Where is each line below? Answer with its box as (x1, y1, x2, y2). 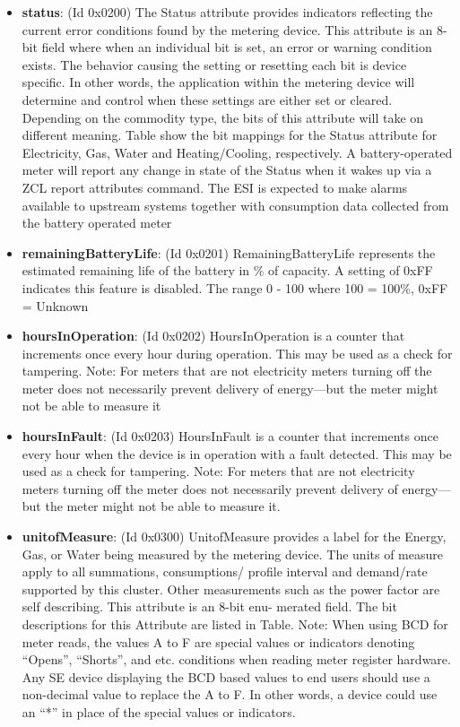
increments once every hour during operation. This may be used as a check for (22, 343, 453, 362)
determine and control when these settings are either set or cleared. (22, 90, 393, 108)
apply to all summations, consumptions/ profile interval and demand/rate (22, 562, 428, 581)
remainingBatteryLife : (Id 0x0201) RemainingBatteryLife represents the (22, 243, 436, 262)
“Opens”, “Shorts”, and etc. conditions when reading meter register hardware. (22, 650, 451, 669)
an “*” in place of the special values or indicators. (22, 702, 296, 721)
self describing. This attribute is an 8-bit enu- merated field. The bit (22, 597, 397, 616)
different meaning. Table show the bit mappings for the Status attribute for (22, 125, 438, 144)
